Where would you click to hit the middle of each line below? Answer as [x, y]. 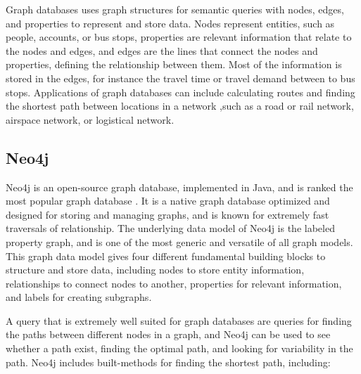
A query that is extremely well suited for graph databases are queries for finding [179, 320]
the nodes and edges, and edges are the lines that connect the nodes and [162, 50]
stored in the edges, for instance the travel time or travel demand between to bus [180, 78]
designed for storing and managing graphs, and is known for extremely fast [167, 214]
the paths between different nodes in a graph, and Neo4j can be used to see [168, 334]
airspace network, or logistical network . [90, 119]
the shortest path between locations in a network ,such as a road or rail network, [180, 106]
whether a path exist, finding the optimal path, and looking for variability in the [179, 348]
